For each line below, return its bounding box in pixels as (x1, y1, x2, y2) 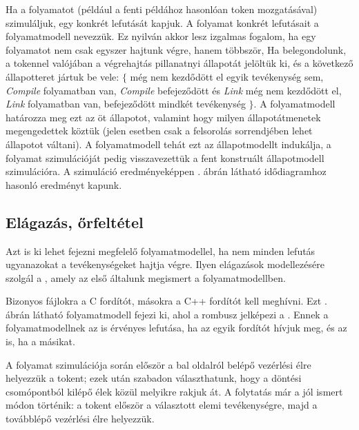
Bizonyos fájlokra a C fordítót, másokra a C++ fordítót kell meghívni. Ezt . (6, 294, 327, 308)
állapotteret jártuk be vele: (6, 69, 119, 83)
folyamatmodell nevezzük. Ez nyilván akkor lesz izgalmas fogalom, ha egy (6, 29, 316, 43)
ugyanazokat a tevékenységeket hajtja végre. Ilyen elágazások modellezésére (6, 257, 324, 272)
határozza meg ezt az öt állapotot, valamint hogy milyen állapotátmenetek (6, 110, 321, 124)
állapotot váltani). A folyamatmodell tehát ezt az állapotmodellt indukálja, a (6, 136, 331, 151)
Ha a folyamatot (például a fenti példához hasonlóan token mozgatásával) (6, 2, 318, 16)
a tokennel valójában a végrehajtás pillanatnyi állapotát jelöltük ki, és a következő (6, 56, 353, 70)
